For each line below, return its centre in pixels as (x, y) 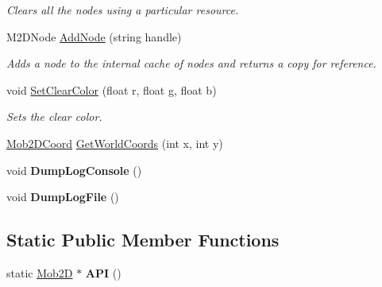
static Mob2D (40, 272)
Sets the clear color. (54, 116)
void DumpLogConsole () (74, 170)
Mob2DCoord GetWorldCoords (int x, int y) (115, 143)
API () (103, 272)
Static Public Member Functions (143, 240)
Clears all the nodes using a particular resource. (123, 10)
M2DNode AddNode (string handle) (94, 36)
